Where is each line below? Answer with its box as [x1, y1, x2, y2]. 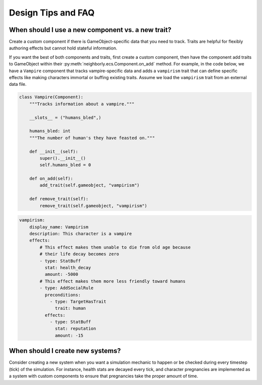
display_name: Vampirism [29, 224, 89, 230]
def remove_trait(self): [29, 196, 89, 202]
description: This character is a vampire [29, 231, 132, 236]
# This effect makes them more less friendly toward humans [39, 278, 186, 284]
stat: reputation [55, 326, 97, 332]
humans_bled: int [29, 128, 71, 134]
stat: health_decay [44, 265, 91, 270]
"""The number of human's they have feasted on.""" [29, 135, 155, 141]
